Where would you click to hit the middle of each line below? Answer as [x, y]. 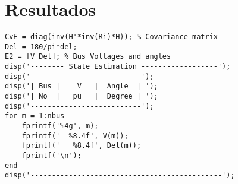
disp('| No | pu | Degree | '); [82, 96]
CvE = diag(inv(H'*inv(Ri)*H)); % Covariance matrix [111, 37]
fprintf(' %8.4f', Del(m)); [82, 146]
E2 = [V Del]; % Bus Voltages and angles [88, 57]
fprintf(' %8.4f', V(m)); [75, 136]
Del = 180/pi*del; [41, 47]
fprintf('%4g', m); [60, 126]
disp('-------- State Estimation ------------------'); [118, 67]
